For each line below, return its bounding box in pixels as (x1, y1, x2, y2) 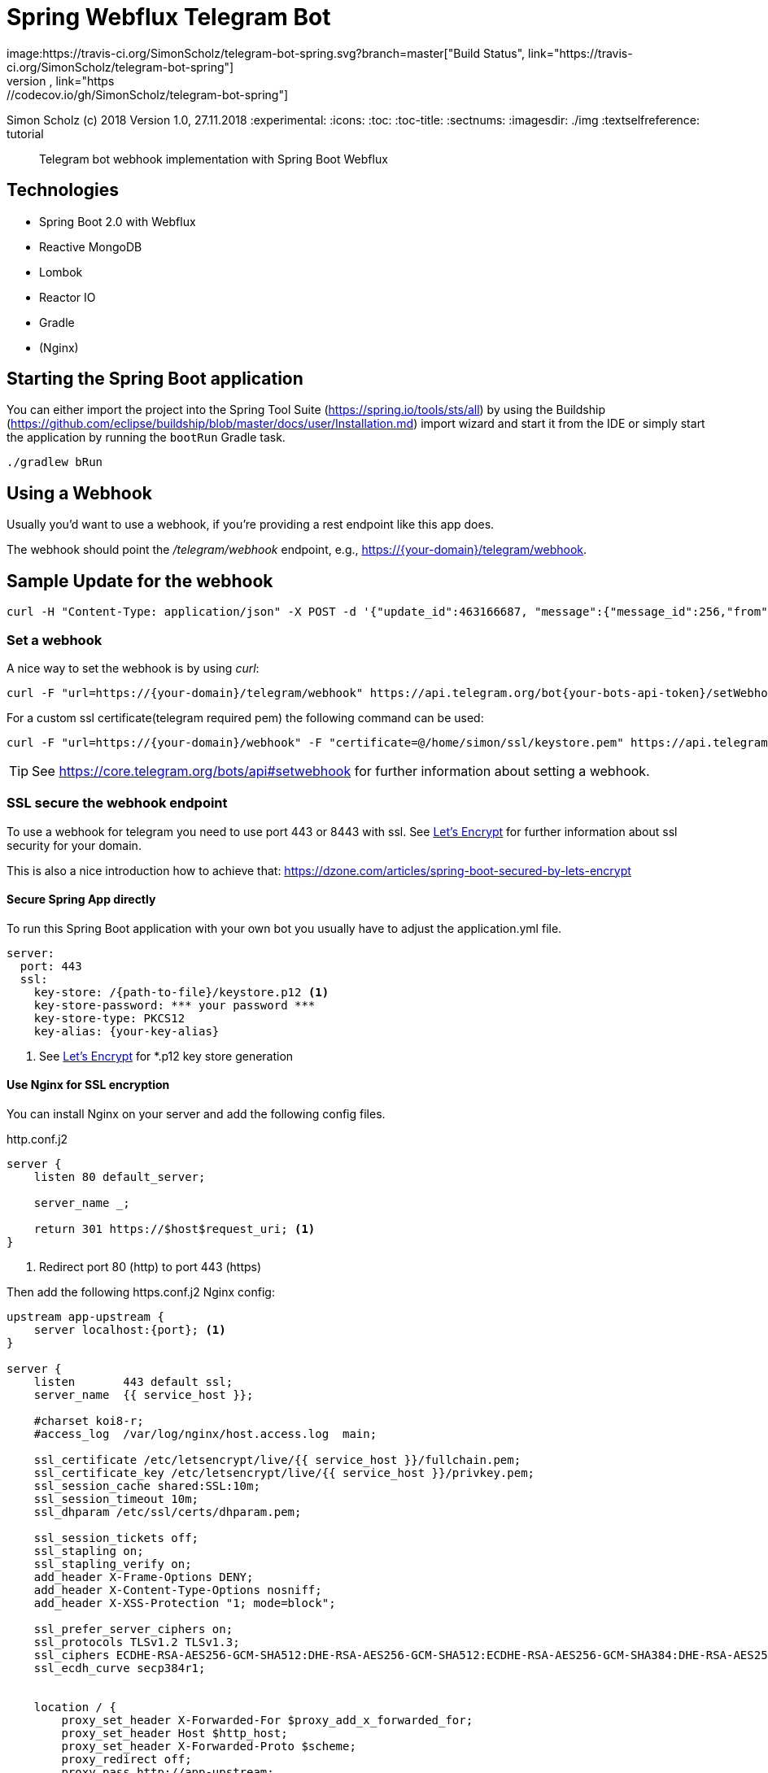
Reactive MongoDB (39, 239, 142, 254)
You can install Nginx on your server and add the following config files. (7, 1107, 386, 1122)
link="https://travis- (528, 46, 633, 60)
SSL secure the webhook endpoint (7, 795, 228, 812)
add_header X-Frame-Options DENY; (33, 1570, 254, 1584)
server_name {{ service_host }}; (33, 1388, 254, 1402)
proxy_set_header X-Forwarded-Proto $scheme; (61, 1740, 356, 1753)
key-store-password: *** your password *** (33, 998, 316, 1012)
